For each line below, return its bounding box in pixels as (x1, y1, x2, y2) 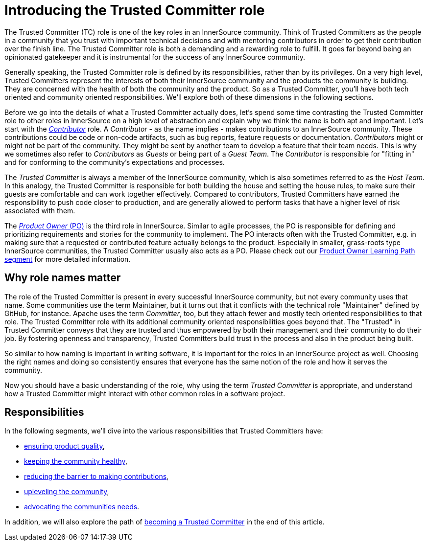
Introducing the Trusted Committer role (4, 2, 265, 19)
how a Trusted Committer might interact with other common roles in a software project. (4, 389, 285, 398)
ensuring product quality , (24, 442, 105, 451)
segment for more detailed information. (4, 254, 131, 263)
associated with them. (4, 206, 75, 215)
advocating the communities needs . (24, 502, 140, 511)
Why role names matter (4, 272, 121, 284)
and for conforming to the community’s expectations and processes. (4, 158, 225, 166)
